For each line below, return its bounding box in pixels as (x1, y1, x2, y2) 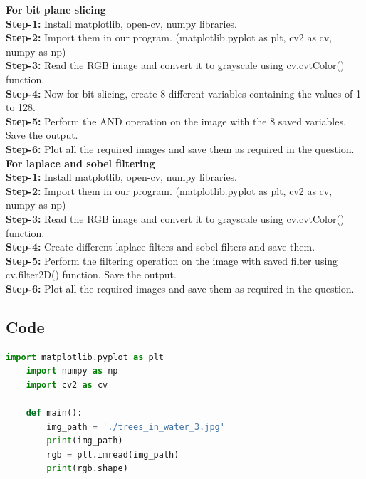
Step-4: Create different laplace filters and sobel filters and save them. (6, 239, 315, 254)
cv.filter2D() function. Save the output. (6, 267, 177, 282)
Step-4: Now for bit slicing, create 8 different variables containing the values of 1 (6, 85, 361, 100)
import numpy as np (26, 366, 118, 377)
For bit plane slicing (6, 2, 106, 16)
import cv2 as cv (26, 379, 108, 390)
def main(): (26, 408, 83, 419)
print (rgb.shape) (46, 463, 128, 474)
